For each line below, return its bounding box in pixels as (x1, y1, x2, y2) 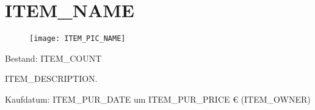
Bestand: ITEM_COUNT (5, 51, 102, 64)
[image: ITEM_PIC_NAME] (29, 34, 126, 43)
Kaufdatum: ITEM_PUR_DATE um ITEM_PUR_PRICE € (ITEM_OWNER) (5, 92, 311, 105)
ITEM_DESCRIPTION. (5, 72, 98, 85)
